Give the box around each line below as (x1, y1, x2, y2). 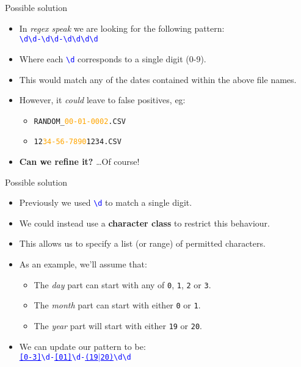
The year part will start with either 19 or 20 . (34, 319, 202, 332)
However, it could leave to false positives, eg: (19, 93, 186, 106)
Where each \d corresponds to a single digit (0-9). (19, 52, 206, 65)
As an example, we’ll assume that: (19, 258, 147, 271)
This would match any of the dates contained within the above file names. (19, 73, 297, 85)
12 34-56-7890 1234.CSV (34, 137, 121, 147)
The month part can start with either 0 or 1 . (34, 299, 201, 311)
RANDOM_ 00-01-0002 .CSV (34, 117, 126, 126)
